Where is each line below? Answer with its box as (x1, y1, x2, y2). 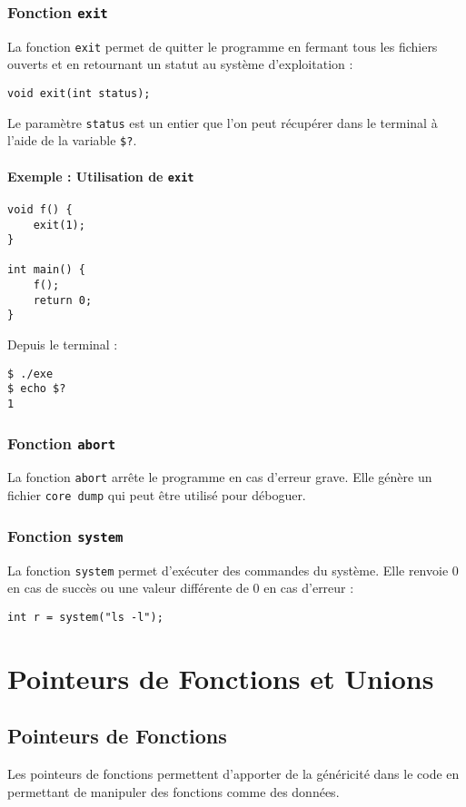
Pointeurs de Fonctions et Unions (7, 659, 434, 696)
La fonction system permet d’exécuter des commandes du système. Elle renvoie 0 (7, 560, 459, 579)
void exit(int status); (7, 87, 151, 101)
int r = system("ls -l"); (7, 610, 164, 624)
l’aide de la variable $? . (7, 131, 137, 150)
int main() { (7, 263, 85, 277)
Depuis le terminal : (7, 335, 118, 354)
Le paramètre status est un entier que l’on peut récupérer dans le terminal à (7, 113, 438, 132)
